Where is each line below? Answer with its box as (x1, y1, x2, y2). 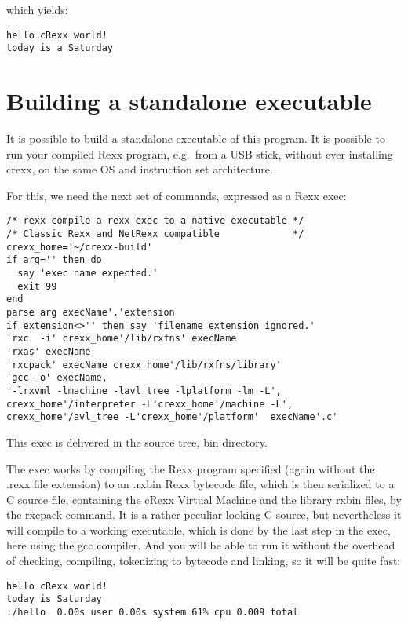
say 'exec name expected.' (17, 268, 158, 279)
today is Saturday (6, 593, 102, 605)
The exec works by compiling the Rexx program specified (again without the (6, 460, 375, 476)
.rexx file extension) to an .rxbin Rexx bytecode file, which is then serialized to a (6, 476, 395, 492)
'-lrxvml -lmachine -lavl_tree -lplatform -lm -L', (6, 385, 282, 396)
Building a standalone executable (6, 85, 372, 117)
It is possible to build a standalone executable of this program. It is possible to (6, 130, 385, 147)
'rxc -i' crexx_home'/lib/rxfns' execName (6, 333, 237, 345)
